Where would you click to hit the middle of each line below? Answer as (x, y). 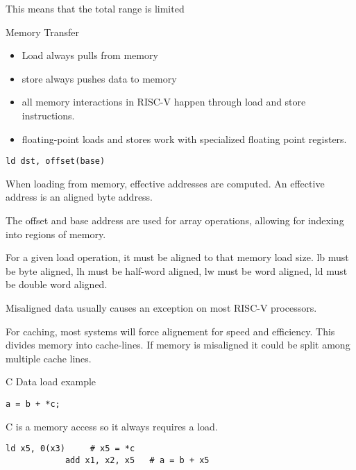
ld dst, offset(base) (56, 161)
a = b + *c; (33, 404)
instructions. (48, 115)
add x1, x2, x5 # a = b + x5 (137, 460)
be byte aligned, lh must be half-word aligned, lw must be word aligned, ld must (177, 270)
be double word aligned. (57, 284)
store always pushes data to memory (99, 78)
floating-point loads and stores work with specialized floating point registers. (184, 139)
